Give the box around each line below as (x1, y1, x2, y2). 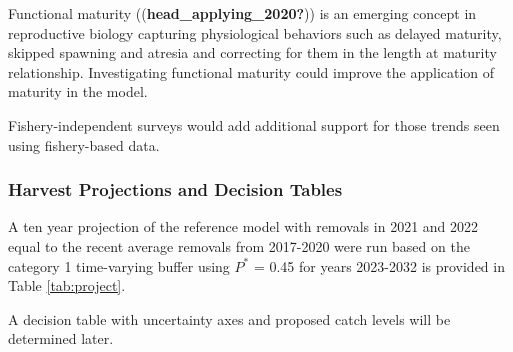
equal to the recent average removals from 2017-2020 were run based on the (8, 235, 470, 256)
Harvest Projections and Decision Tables (8, 177, 343, 202)
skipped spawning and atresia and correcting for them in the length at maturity (8, 42, 497, 63)
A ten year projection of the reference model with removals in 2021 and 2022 (8, 216, 479, 237)
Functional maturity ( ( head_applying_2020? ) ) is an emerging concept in (8, 3, 477, 23)
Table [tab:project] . (8, 275, 126, 296)
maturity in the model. (8, 81, 148, 102)
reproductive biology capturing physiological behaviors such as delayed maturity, (8, 22, 502, 43)
